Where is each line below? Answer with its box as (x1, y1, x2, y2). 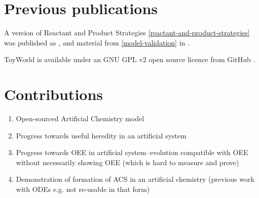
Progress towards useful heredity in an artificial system (16, 130, 187, 140)
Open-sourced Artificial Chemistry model (16, 113, 144, 124)
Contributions (4, 84, 103, 105)
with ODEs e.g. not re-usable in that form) (16, 184, 150, 194)
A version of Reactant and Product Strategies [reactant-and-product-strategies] (4, 27, 250, 38)
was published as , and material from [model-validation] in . (4, 37, 190, 47)
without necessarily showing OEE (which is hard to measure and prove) (16, 157, 239, 167)
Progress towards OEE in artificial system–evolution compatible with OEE (16, 147, 248, 158)
